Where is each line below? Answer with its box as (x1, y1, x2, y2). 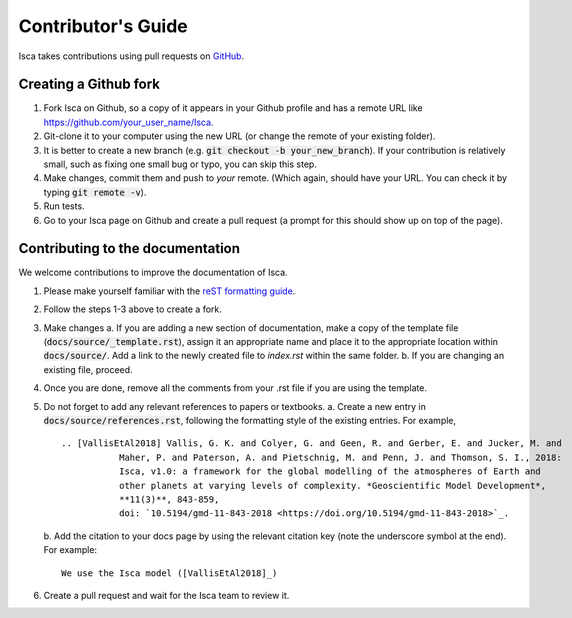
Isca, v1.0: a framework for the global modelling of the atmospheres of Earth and (118, 466, 542, 477)
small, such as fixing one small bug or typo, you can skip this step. (43, 158, 317, 170)
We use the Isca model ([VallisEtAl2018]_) (61, 567, 278, 579)
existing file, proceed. (43, 363, 134, 375)
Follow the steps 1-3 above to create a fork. (43, 303, 222, 315)
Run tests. (43, 200, 85, 212)
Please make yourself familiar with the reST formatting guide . (43, 285, 296, 297)
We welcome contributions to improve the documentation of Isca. (18, 266, 289, 279)
